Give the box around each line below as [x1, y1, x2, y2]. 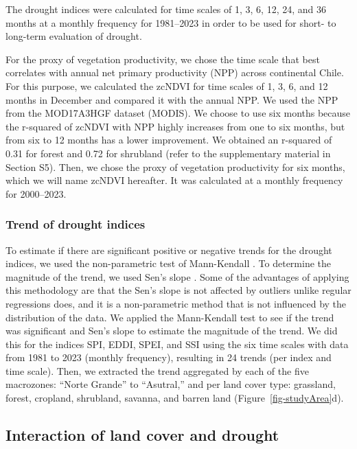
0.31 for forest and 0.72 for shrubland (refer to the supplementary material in [5, 146, 331, 160]
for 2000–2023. [5, 186, 67, 200]
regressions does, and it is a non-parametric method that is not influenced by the [5, 296, 347, 310]
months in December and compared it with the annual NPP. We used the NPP [5, 92, 338, 106]
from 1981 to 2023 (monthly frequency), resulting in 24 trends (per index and [5, 350, 332, 365]
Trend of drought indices [5, 216, 146, 233]
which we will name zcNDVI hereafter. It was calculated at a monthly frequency [5, 173, 343, 187]
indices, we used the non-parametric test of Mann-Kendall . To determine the [5, 256, 332, 270]
